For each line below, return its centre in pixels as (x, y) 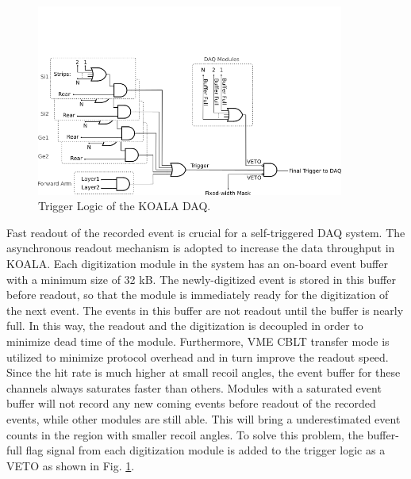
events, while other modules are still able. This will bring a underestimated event (204, 418)
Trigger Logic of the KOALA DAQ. (125, 206)
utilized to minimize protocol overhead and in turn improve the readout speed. (198, 356)
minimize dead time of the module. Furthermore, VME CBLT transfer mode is (198, 341)
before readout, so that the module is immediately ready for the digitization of (198, 295)
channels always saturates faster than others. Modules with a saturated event (194, 387)
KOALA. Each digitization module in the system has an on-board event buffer (197, 263)
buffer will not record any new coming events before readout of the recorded (191, 403)
